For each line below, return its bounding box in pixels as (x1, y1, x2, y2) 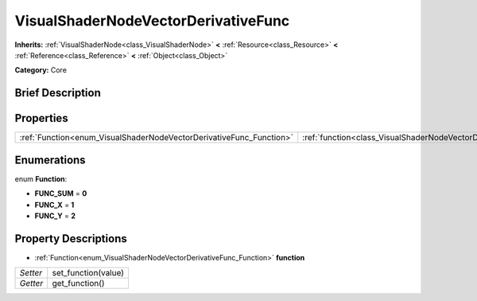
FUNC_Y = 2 (34, 211, 76, 221)
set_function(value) (52, 268, 125, 279)
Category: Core (14, 65, 68, 75)
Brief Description (14, 86, 101, 100)
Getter (19, 278, 44, 289)
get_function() (52, 278, 105, 289)
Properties (14, 111, 68, 125)
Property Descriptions (14, 232, 127, 245)
